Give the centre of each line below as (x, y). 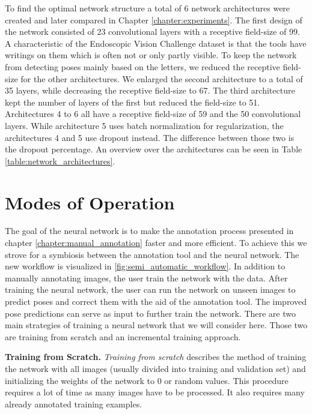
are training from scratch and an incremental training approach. (123, 336)
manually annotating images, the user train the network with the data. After (146, 277)
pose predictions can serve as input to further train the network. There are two (150, 313)
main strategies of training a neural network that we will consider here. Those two (156, 325)
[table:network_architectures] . (60, 160)
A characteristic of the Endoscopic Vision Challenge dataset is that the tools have (156, 43)
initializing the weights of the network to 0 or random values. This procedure (147, 380)
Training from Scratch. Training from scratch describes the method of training (156, 357)
